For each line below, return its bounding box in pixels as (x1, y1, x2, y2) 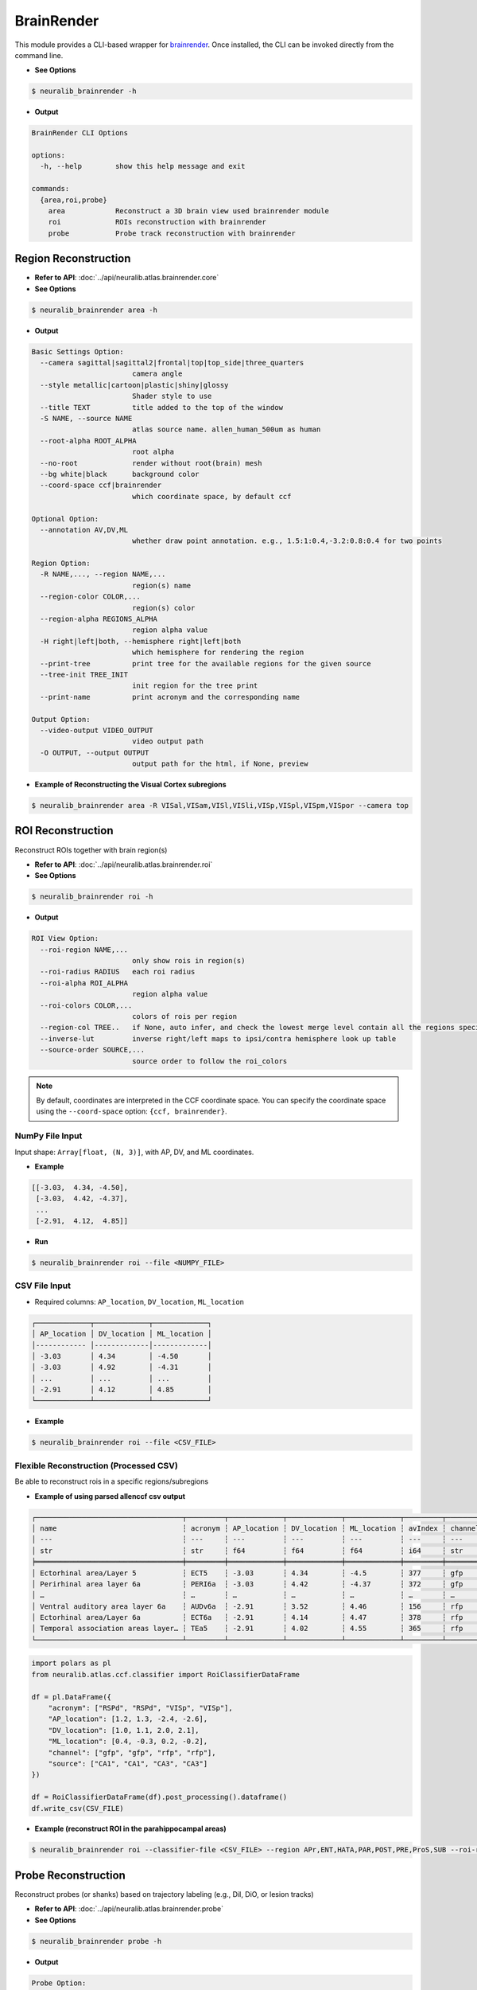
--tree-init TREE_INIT (40, 669, 129, 679)
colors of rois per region (131, 1012, 238, 1021)
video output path (131, 737, 204, 746)
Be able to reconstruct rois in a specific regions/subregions (14, 1477, 209, 1486)
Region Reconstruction (14, 252, 131, 266)
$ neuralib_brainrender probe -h (31, 1937, 162, 1945)
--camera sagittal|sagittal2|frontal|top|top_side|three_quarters (40, 358, 304, 368)
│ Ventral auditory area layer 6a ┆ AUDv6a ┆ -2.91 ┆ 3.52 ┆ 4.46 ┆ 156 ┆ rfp (31, 1602, 463, 1611)
